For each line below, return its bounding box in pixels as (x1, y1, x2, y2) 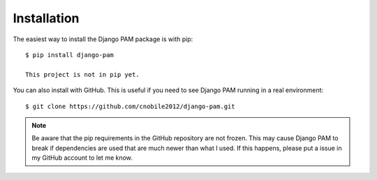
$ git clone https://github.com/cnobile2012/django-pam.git (25, 102, 235, 110)
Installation (13, 10, 80, 26)
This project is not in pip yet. (25, 70, 140, 78)
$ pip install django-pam (25, 51, 114, 59)
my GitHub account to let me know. (31, 153, 133, 162)
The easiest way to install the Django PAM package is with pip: (13, 35, 193, 43)
